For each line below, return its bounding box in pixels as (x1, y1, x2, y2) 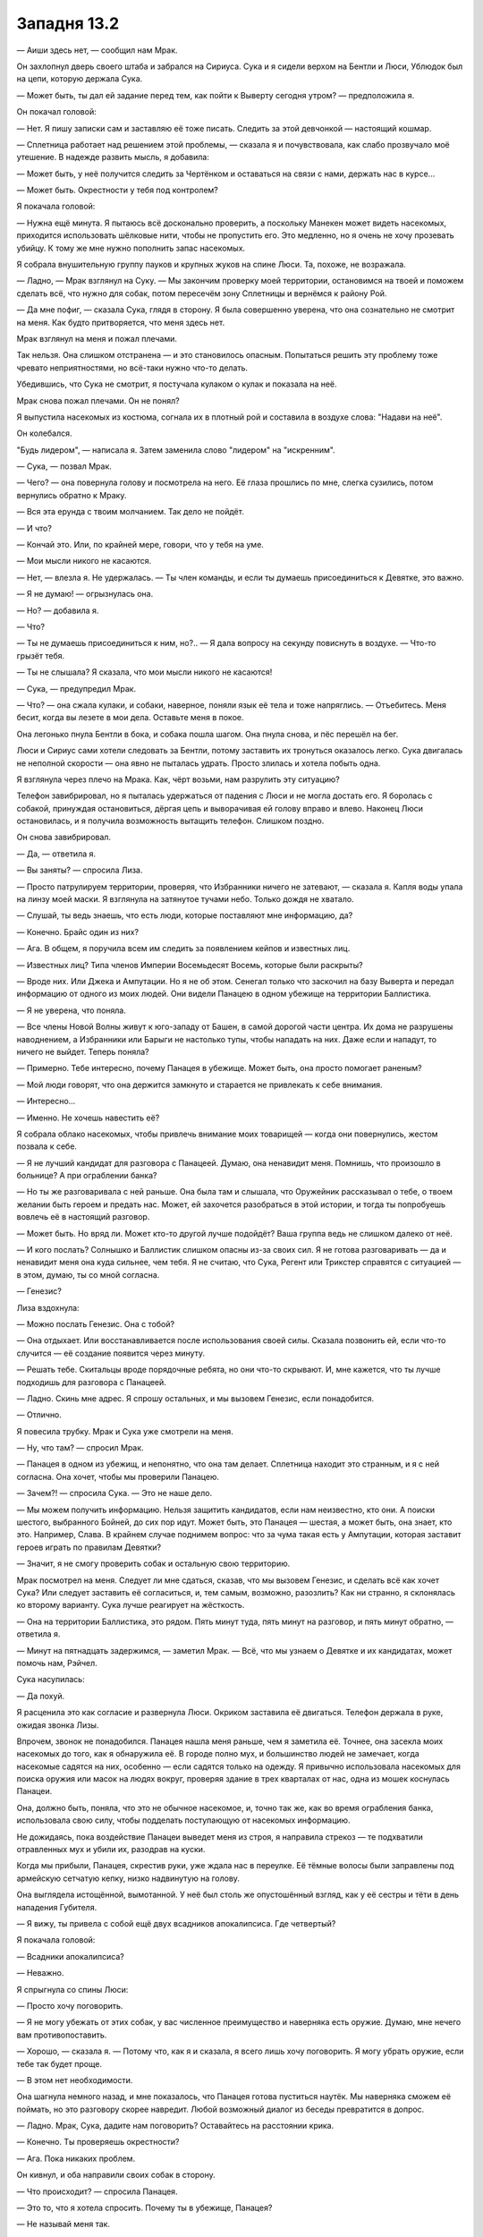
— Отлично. (16, 1409, 63, 1420)
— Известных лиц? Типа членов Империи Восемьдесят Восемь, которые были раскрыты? (16, 959, 363, 970)
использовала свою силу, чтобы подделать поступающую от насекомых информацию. (16, 1815, 351, 1825)
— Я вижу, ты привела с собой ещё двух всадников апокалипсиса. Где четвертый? (16, 1918, 336, 1928)
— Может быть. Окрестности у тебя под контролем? (16, 184, 218, 196)
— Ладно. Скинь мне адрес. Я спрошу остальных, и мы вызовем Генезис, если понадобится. (16, 1392, 375, 1404)
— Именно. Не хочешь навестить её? (16, 1112, 160, 1123)
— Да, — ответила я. (16, 848, 97, 859)
